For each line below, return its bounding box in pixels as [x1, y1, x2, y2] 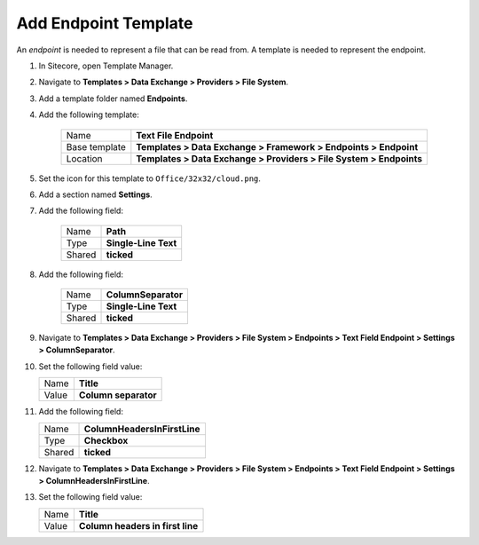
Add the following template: [38, 109, 139, 120]
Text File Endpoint [136, 129, 214, 141]
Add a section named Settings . [38, 189, 153, 200]
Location [66, 152, 103, 164]
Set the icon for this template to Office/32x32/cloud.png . [38, 173, 262, 184]
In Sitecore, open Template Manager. [38, 60, 174, 71]
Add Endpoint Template [16, 13, 193, 33]
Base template [66, 140, 126, 153]
